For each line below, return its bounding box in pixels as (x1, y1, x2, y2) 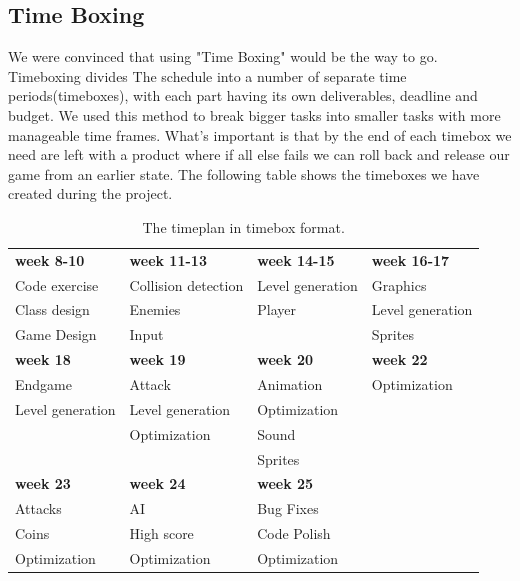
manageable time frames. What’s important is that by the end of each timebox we (8, 124, 512, 145)
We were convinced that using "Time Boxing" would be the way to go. (8, 46, 438, 67)
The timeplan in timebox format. (142, 216, 345, 237)
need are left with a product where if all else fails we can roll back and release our (8, 144, 510, 165)
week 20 (257, 349, 314, 370)
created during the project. (8, 183, 173, 204)
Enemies (129, 299, 181, 320)
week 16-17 (371, 249, 450, 270)
